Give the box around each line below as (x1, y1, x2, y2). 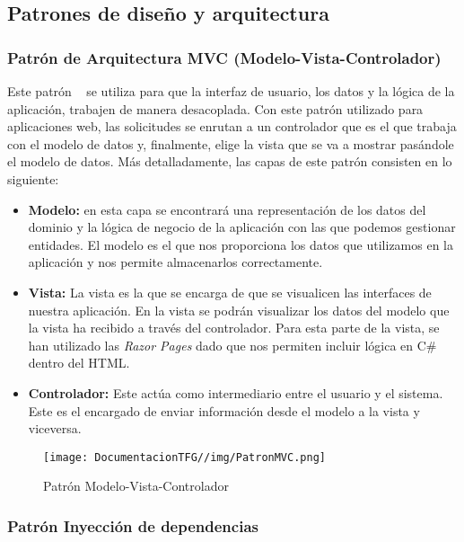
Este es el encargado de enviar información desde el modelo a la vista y (28, 401, 420, 420)
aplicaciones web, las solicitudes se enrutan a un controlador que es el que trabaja (7, 117, 457, 136)
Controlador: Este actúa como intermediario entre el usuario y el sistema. (28, 383, 443, 402)
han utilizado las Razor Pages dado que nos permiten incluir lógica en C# (28, 335, 437, 354)
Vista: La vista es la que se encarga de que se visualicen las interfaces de (28, 282, 432, 301)
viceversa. (28, 419, 82, 438)
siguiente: (7, 169, 59, 188)
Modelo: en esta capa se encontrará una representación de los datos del (28, 200, 426, 218)
